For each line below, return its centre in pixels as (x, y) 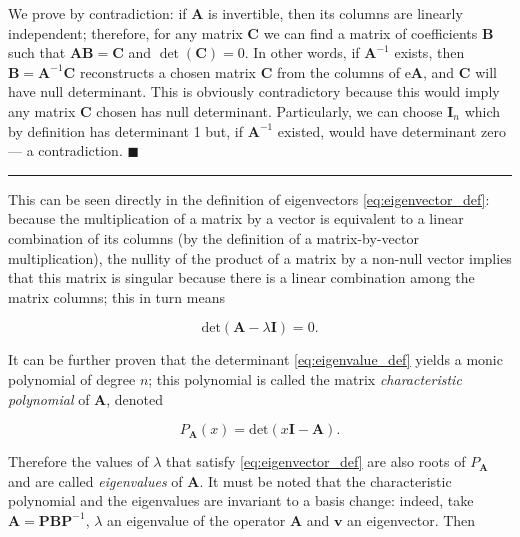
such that (37, 52)
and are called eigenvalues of (95, 480)
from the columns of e (343, 71)
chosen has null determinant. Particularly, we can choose (269, 110)
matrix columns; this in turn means (116, 296)
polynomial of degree (72, 378)
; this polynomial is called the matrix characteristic (305, 378)
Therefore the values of (78, 461)
